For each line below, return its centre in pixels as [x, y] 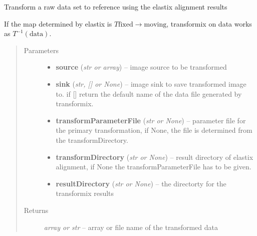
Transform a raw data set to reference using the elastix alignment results [116, 7]
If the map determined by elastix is [58, 23]
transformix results [85, 193]
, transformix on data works [209, 23]
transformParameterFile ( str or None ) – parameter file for [151, 120]
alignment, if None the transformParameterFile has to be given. [154, 167]
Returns [36, 210]
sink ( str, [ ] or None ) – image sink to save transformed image [151, 83]
